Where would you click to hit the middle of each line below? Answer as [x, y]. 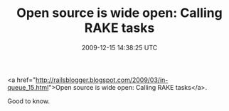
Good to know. [29, 101]
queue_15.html [28, 87]
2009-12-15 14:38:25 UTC [119, 47]
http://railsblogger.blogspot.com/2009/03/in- [102, 80]
